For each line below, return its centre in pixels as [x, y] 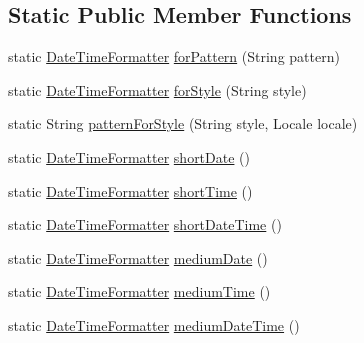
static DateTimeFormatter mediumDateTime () [154, 324]
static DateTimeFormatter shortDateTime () [145, 224]
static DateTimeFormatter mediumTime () [139, 291]
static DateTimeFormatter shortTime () [130, 190]
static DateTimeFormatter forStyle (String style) [157, 89]
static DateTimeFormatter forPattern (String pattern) [174, 56]
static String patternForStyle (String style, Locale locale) [183, 123]
